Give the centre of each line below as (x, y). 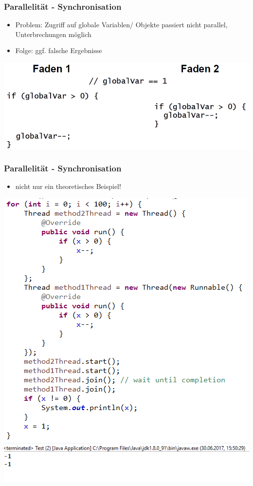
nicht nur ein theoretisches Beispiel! (68, 186)
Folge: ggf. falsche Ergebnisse (59, 50)
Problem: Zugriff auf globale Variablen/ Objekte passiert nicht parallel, (121, 25)
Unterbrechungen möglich (53, 34)
